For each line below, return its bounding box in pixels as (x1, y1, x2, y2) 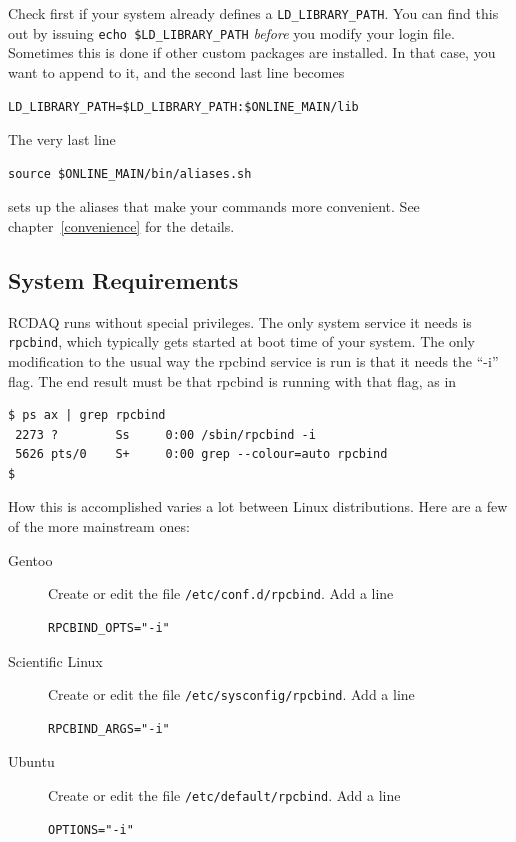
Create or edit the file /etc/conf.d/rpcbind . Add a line (48, 583, 394, 604)
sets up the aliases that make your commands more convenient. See (8, 196, 420, 217)
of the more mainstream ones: (8, 516, 190, 537)
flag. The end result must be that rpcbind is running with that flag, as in (8, 370, 457, 391)
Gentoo (8, 549, 53, 570)
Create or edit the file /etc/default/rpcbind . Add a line (48, 784, 401, 805)
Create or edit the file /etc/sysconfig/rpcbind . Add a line (48, 684, 415, 705)
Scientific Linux (8, 650, 103, 671)
